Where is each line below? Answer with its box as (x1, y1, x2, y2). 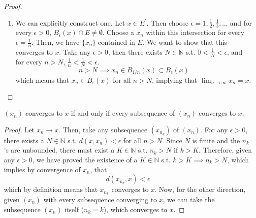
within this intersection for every (146, 27, 245, 37)
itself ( (64, 204, 84, 214)
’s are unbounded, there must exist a (4, 145, 115, 155)
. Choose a (102, 27, 134, 37)
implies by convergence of (4, 164, 81, 174)
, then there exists (108, 46, 163, 57)
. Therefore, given (198, 145, 252, 155)
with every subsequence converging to (43, 194, 157, 204)
